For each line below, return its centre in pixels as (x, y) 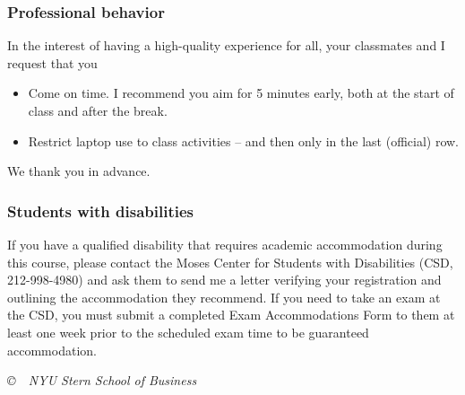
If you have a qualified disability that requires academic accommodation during (225, 244)
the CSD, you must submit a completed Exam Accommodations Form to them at (231, 315)
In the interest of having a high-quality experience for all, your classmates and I (226, 45)
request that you (52, 62)
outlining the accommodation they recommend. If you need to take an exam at (224, 297)
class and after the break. (98, 110)
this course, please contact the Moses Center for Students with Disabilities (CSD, (230, 262)
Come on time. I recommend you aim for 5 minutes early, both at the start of (241, 93)
